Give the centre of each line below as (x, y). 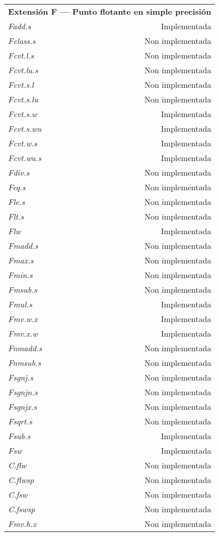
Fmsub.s (23, 289)
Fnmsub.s (25, 363)
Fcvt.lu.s (23, 70)
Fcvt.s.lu (23, 99)
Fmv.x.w (23, 333)
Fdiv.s (19, 172)
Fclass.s (22, 41)
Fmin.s (20, 275)
